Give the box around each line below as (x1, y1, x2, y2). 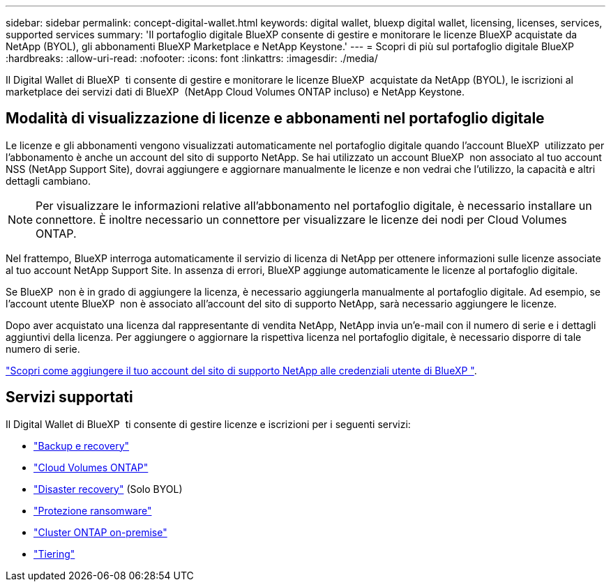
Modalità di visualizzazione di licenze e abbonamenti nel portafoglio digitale (6, 109, 545, 128)
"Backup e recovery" (33, 439, 130, 452)
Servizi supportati (6, 388, 133, 406)
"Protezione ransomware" (33, 504, 152, 517)
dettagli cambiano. (6, 174, 91, 187)
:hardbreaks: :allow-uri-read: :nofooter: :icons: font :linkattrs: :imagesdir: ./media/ (6, 52, 378, 64)
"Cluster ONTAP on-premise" (33, 526, 167, 538)
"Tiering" (33, 547, 75, 560)
